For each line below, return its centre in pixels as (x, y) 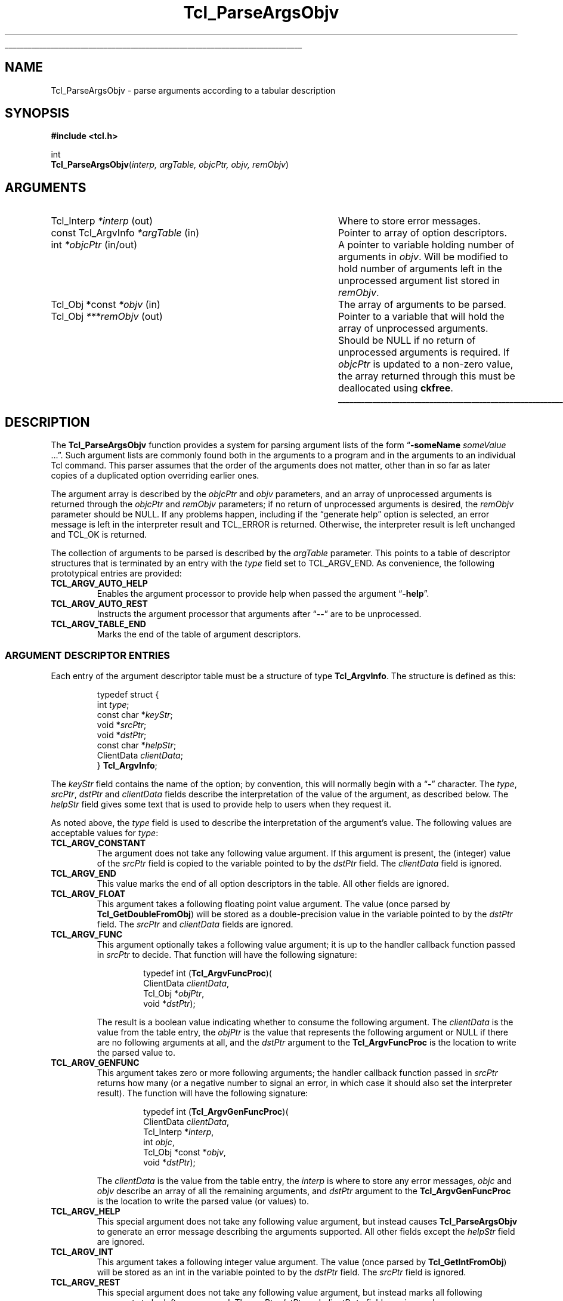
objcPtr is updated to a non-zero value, (426, 364)
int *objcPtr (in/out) (94, 245)
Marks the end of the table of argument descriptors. (199, 634)
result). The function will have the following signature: (202, 1093)
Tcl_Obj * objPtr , (174, 993)
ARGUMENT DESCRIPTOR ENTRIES (88, 655)
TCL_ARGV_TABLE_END (98, 624)
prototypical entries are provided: (116, 574)
